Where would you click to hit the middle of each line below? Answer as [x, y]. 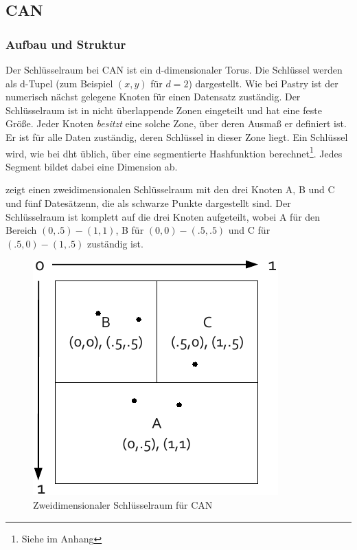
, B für [130, 230]
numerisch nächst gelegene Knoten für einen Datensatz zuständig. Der [153, 97]
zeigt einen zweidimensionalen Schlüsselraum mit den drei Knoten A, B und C [170, 189]
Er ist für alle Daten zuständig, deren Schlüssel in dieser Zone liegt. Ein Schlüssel [177, 136]
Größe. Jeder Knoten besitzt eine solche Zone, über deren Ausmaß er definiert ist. [176, 123]
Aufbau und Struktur [66, 44]
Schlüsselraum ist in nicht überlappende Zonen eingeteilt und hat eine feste [164, 110]
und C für [249, 230]
